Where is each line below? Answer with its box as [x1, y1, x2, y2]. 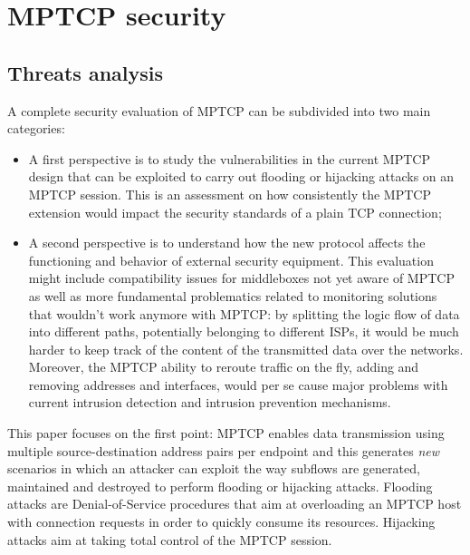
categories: [7, 119, 65, 138]
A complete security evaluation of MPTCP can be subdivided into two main [7, 101, 431, 120]
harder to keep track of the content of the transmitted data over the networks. [28, 339, 464, 358]
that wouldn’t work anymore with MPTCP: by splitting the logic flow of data [28, 304, 460, 323]
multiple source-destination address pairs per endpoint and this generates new [7, 441, 440, 460]
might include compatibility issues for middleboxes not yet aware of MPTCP [28, 268, 455, 287]
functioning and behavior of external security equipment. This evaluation [28, 250, 434, 269]
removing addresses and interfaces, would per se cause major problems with [28, 375, 448, 394]
